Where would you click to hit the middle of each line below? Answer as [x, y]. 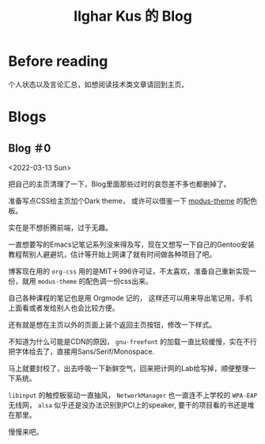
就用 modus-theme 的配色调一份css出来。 [87, 281]
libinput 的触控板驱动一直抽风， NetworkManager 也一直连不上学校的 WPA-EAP [133, 395]
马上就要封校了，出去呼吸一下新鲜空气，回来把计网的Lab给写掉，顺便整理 [129, 368]
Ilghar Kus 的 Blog [133, 16]
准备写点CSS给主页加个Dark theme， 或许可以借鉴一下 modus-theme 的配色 [133, 201]
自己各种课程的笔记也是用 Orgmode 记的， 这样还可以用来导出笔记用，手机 [131, 297]
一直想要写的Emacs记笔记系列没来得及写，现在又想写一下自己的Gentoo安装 [132, 244]
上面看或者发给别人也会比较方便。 [64, 308]
